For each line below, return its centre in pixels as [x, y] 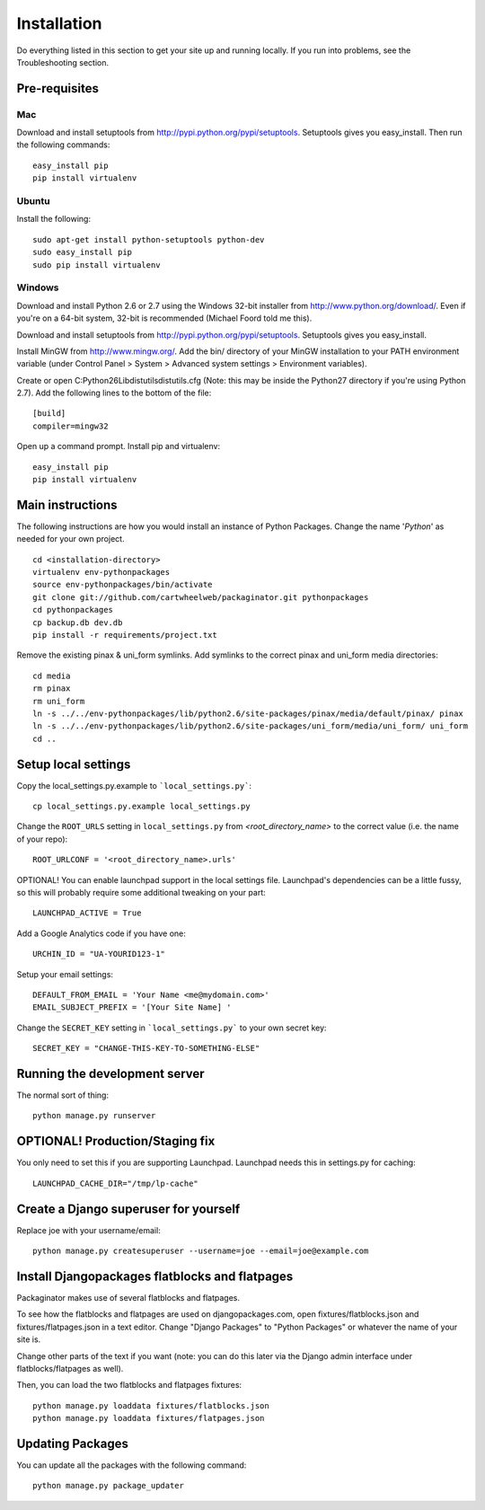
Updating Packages [73, 1443]
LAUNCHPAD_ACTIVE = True [87, 913]
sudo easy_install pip [83, 252]
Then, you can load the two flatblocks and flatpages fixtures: [129, 1385]
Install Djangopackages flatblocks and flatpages [155, 1276]
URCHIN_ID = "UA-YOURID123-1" [99, 954]
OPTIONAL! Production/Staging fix [116, 1141]
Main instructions [67, 504]
